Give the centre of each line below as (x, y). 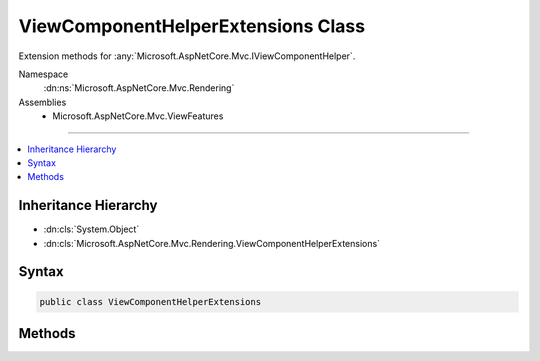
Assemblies (42, 102)
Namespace (43, 74)
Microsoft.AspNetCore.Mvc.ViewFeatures (138, 116)
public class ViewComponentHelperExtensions (150, 301)
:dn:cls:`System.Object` (91, 229)
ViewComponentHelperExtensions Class (191, 26)
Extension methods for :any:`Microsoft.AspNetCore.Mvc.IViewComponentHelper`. (187, 56)
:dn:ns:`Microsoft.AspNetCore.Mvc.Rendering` (139, 88)
